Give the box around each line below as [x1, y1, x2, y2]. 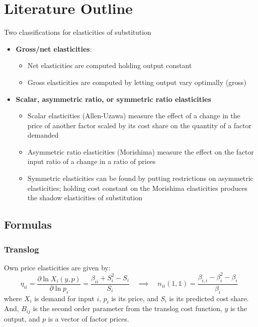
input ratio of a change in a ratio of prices [27, 156, 156, 166]
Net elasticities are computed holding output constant [27, 60, 192, 71]
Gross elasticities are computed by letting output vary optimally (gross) [27, 77, 247, 87]
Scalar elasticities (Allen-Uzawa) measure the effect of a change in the [27, 110, 241, 121]
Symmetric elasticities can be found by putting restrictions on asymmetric [27, 173, 254, 183]
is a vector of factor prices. [48, 313, 129, 324]
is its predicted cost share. [169, 293, 249, 303]
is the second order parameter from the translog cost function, [33, 303, 223, 314]
